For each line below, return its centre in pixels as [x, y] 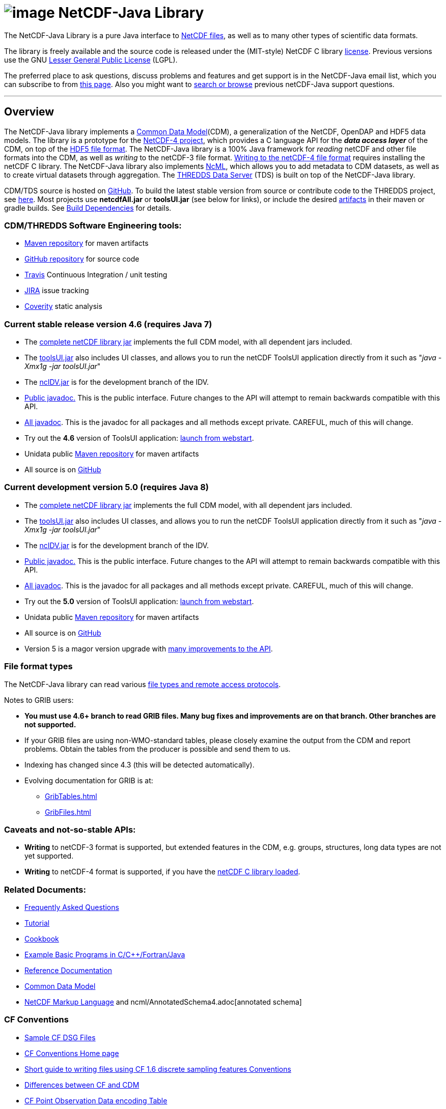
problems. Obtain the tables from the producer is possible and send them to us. [158, 749]
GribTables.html [71, 796]
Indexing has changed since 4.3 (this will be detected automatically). [140, 764]
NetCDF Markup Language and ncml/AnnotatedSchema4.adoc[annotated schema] [163, 1002]
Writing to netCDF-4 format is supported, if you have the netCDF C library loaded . [162, 872]
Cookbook [42, 939]
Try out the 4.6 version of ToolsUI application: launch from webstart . [139, 438]
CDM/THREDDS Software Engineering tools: [93, 225]
